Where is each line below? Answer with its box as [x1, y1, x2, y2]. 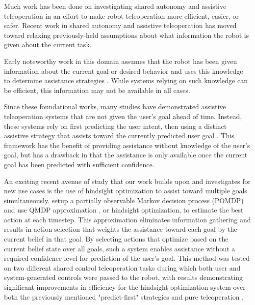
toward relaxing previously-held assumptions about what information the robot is [4, 30, 249, 40]
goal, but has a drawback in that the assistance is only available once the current [4, 150, 248, 160]
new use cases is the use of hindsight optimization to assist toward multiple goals [4, 185, 247, 196]
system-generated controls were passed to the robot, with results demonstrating [4, 272, 243, 282]
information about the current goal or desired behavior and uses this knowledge [4, 65, 243, 76]
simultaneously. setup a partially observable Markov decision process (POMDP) [4, 195, 244, 205]
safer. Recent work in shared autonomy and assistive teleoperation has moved [4, 20, 237, 30]
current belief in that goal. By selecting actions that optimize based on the [4, 234, 229, 244]
